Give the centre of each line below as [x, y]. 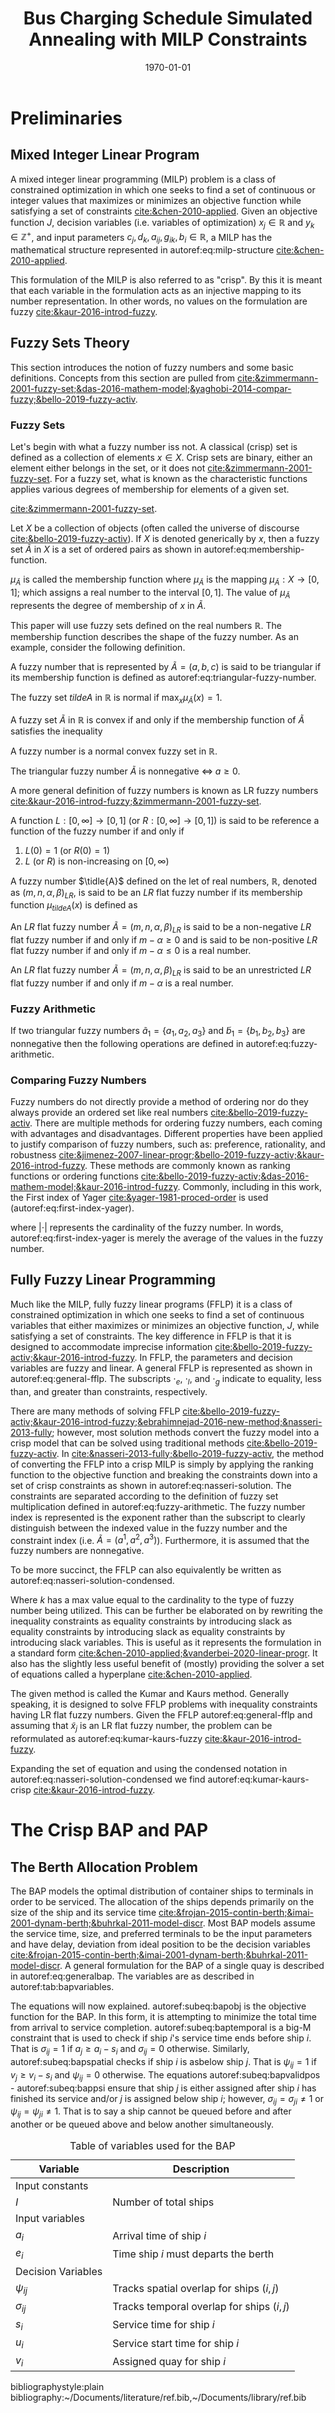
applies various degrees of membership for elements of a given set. [150, 489]
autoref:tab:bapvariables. [62, 1987]
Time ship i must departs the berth [193, 2254]
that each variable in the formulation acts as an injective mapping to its [156, 290]
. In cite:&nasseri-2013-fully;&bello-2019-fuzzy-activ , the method [190, 1453]
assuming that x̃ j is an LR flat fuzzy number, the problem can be [141, 1727]
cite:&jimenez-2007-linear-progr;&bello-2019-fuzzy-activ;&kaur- [191, 1155]
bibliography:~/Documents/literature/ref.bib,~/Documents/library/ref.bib [158, 2398]
